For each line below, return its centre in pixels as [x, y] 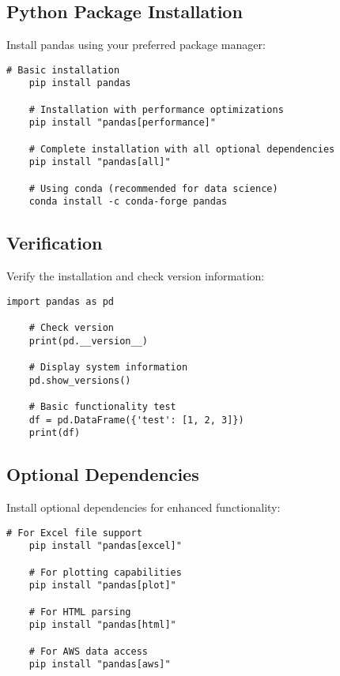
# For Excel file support [74, 533]
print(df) [55, 433]
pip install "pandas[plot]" [102, 586]
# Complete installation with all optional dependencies [182, 149]
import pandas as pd [60, 301]
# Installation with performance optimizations [156, 109]
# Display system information [108, 368]
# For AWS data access [88, 651]
